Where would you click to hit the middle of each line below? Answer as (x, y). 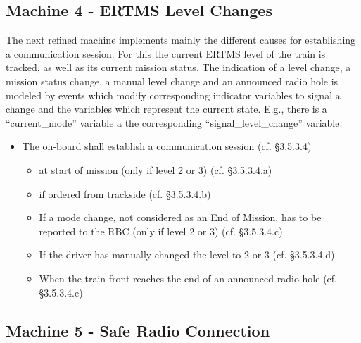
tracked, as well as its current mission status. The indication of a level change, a (178, 67)
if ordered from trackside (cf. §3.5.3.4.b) (125, 193)
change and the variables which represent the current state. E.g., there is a (166, 109)
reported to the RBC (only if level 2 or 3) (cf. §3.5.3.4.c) (161, 231)
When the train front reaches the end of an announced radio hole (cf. (188, 278)
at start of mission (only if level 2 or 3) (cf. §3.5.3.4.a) (156, 169)
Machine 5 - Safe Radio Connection (138, 330)
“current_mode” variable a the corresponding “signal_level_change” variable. (174, 122)
